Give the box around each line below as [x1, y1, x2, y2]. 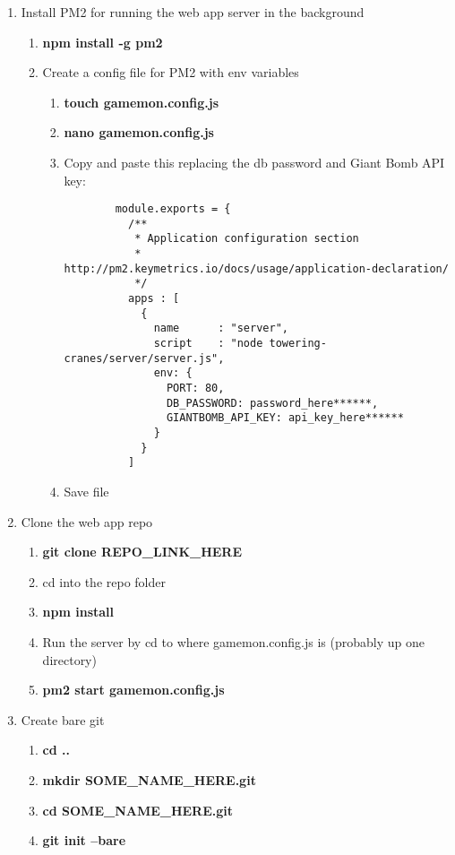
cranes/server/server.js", [64, 351, 225, 365]
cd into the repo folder [42, 572, 166, 591]
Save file [64, 481, 109, 500]
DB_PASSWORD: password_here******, [166, 396, 379, 410]
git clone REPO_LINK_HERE [42, 542, 243, 561]
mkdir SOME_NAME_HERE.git [42, 770, 256, 789]
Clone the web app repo [21, 512, 153, 531]
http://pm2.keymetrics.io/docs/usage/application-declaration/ [64, 262, 449, 275]
